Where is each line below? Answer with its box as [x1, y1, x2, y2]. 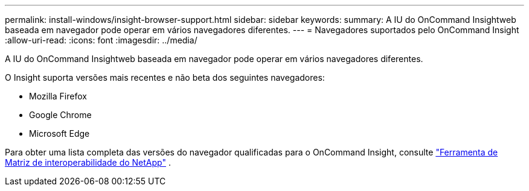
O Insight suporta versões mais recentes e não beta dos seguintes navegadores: [5, 72, 325, 83]
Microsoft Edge [29, 128, 90, 139]
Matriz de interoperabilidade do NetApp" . [5, 157, 171, 168]
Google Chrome [29, 110, 92, 120]
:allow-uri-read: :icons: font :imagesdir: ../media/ [5, 35, 197, 45]
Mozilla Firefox [29, 91, 87, 101]
